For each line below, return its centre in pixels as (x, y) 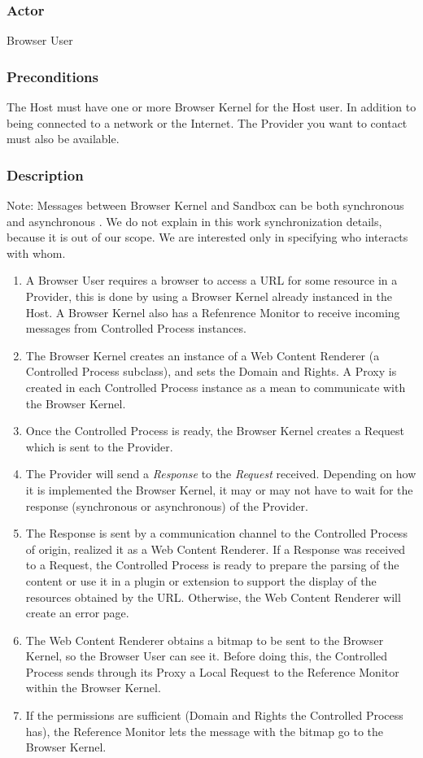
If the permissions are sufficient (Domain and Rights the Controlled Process (214, 715)
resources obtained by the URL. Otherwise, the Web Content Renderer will (213, 597)
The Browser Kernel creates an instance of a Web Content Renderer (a (203, 355)
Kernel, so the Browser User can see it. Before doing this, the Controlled (207, 656)
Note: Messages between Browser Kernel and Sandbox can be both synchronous (205, 205)
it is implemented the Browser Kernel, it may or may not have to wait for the (219, 489)
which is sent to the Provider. (99, 446)
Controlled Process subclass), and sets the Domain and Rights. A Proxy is (211, 371)
